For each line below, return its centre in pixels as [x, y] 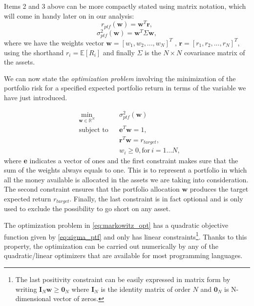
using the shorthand [34, 52]
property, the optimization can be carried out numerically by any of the [111, 246]
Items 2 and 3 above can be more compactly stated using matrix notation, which [125, 6]
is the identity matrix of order [146, 289]
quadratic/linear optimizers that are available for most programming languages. [123, 255]
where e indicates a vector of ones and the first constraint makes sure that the [121, 160]
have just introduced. [36, 97]
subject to [94, 130]
